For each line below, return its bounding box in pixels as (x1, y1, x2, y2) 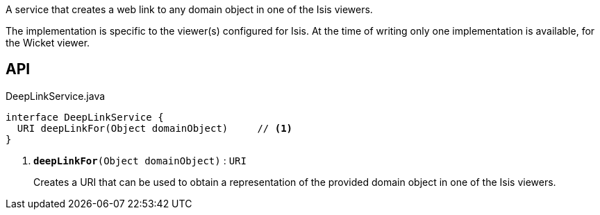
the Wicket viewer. (6, 37, 90, 49)
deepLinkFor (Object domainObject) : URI (33, 154, 247, 166)
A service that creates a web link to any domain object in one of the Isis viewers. (6, 3, 373, 15)
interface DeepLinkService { (6, 111, 164, 123)
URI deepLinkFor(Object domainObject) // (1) (17, 122, 293, 134)
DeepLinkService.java (6, 89, 106, 102)
